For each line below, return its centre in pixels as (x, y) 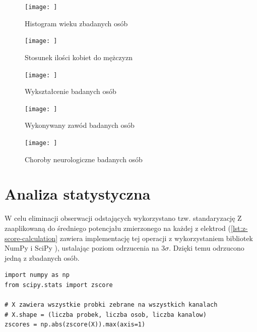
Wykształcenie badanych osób (71, 91)
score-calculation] (31, 238)
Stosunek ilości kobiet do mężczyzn (79, 57)
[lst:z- (239, 228)
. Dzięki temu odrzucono (207, 248)
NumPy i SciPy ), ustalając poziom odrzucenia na (82, 248)
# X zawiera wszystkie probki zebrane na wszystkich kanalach (111, 305)
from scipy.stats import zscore (59, 285)
